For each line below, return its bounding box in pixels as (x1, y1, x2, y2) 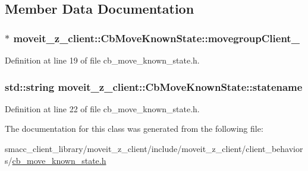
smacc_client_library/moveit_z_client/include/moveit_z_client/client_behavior (5, 142, 303, 154)
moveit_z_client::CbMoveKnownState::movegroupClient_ (13, 30, 300, 45)
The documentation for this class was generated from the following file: (5, 122, 263, 135)
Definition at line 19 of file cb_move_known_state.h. (5, 54, 200, 66)
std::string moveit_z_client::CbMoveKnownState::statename (5, 79, 303, 94)
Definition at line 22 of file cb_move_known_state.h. (5, 102, 200, 115)
